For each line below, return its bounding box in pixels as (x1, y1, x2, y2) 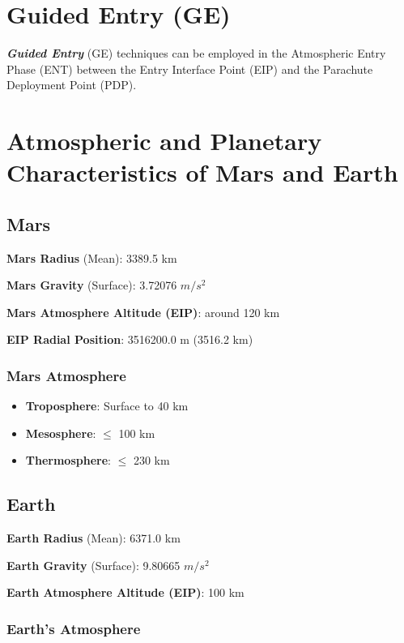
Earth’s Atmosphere (6, 618, 141, 638)
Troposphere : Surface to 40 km (25, 397, 189, 414)
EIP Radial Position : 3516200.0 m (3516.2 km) (6, 331, 253, 348)
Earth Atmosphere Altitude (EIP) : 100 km (6, 584, 245, 601)
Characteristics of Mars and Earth (6, 156, 398, 189)
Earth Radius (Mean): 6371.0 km (6, 529, 181, 547)
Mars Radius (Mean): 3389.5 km (6, 249, 177, 266)
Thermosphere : (25, 452, 111, 469)
